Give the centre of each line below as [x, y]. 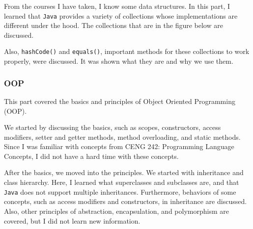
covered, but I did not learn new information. [72, 220]
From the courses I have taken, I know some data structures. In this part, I [117, 6]
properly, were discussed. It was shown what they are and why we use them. [119, 61]
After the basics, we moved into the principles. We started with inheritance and [124, 172]
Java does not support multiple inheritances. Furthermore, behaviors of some [120, 191]
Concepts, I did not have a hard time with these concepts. [91, 156]
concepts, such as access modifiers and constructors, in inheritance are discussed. [126, 201]
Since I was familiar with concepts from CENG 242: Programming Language [119, 146]
